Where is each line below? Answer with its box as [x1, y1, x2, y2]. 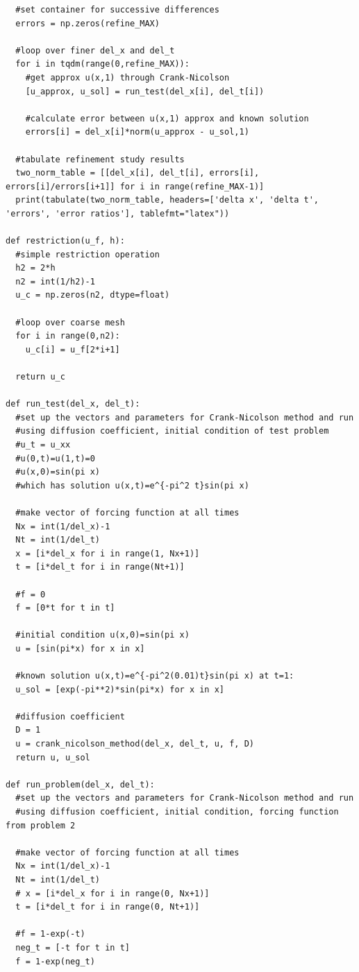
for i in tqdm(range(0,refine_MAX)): [15, 59, 190, 69]
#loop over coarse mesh [15, 317, 125, 327]
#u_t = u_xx [15, 440, 71, 450]
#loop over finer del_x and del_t [15, 45, 175, 56]
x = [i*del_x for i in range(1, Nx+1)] [15, 548, 200, 559]
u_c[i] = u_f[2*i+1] [25, 344, 120, 355]
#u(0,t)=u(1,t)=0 [15, 453, 95, 463]
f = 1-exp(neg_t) [15, 956, 95, 966]
